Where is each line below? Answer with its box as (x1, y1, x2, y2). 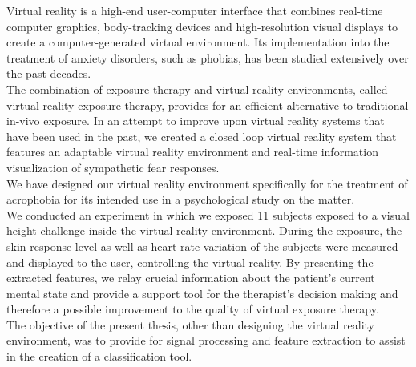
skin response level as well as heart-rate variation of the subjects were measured (6, 237, 398, 254)
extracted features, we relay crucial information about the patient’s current (6, 269, 375, 286)
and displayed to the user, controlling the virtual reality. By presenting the (6, 253, 374, 270)
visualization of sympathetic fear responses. (6, 159, 220, 175)
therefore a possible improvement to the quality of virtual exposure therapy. (6, 300, 379, 317)
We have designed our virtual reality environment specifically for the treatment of (6, 175, 408, 192)
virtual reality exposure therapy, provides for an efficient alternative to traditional (6, 96, 409, 113)
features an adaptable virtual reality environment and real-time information (6, 143, 378, 160)
